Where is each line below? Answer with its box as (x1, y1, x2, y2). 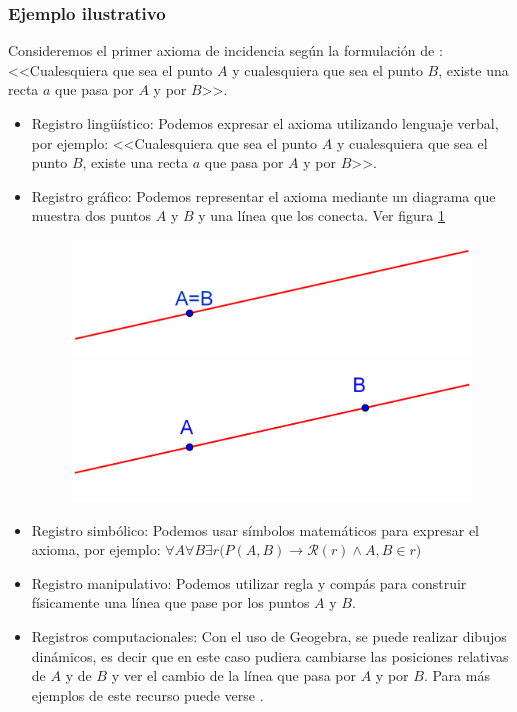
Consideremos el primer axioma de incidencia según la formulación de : (8, 40, 443, 61)
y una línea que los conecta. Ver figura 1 (198, 205, 445, 226)
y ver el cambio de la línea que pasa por (111, 665, 357, 686)
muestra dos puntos (31, 205, 152, 226)
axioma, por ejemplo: (31, 539, 161, 560)
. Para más (423, 665, 490, 686)
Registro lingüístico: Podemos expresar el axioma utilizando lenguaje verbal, (31, 113, 499, 133)
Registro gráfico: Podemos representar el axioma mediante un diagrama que (31, 185, 496, 206)
